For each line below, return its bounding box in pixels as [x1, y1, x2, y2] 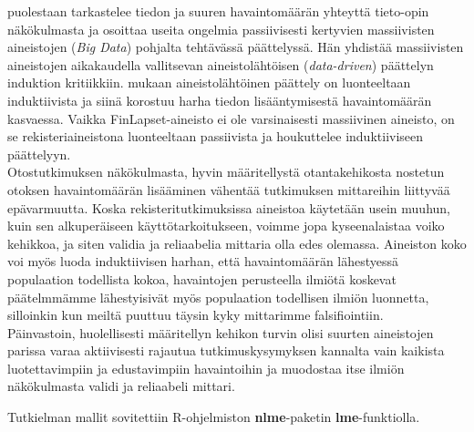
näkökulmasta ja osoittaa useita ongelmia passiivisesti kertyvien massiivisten [7, 19, 435, 38]
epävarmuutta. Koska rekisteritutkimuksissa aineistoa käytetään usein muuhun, [7, 198, 451, 217]
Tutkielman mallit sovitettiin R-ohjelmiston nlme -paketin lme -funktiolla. [7, 407, 420, 427]
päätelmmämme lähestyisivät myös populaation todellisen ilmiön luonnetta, [7, 287, 429, 306]
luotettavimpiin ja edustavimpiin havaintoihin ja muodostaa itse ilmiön [7, 358, 405, 377]
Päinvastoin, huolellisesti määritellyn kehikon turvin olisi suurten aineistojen [7, 323, 434, 342]
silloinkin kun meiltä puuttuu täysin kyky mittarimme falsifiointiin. [7, 305, 384, 324]
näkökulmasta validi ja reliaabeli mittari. [7, 376, 235, 396]
